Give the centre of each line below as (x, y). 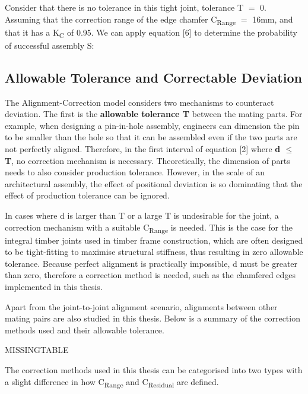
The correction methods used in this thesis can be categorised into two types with (154, 370)
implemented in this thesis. (54, 287)
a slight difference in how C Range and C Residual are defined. (112, 382)
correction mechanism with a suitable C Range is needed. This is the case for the (149, 228)
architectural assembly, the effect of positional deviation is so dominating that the (154, 183)
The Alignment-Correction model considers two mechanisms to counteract (139, 102)
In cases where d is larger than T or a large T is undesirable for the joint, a (142, 215)
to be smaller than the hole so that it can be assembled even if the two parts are (151, 137)
